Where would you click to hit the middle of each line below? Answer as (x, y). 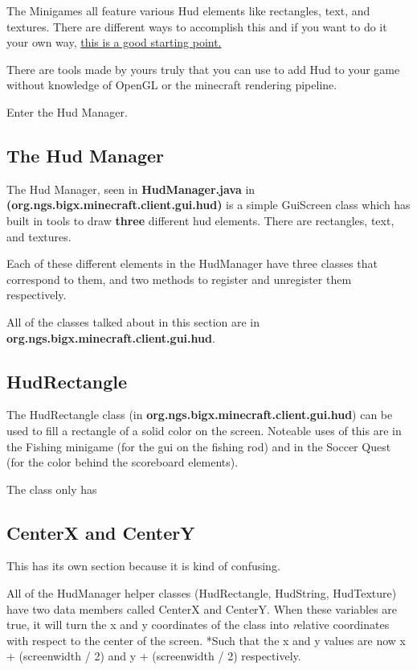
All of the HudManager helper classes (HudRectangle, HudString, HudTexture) (202, 593)
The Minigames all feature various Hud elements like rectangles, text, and (188, 10)
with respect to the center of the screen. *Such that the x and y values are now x (206, 640)
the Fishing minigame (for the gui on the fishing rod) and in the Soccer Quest (199, 446)
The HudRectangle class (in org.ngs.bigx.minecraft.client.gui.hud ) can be (200, 415)
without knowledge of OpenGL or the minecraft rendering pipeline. (172, 85)
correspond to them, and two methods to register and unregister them (179, 279)
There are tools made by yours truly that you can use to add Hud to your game (203, 69)
